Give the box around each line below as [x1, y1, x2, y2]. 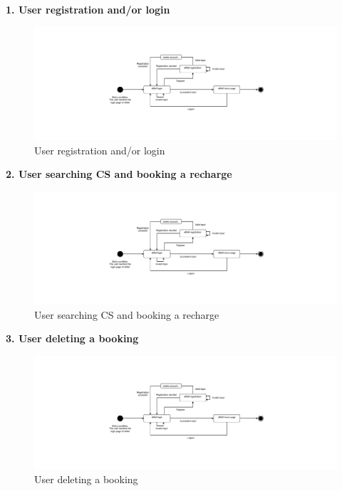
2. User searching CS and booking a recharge [6, 167, 232, 181]
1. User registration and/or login [6, 2, 170, 16]
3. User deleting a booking [6, 331, 139, 346]
